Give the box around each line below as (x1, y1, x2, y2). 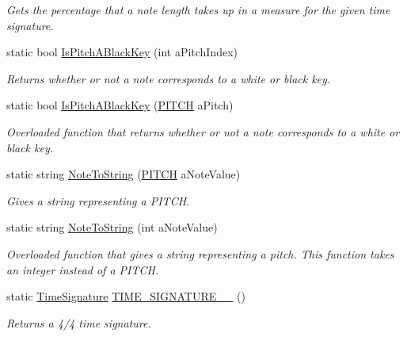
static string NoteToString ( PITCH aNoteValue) (6, 166, 241, 182)
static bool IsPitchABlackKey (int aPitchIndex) (6, 44, 238, 60)
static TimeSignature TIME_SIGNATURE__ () (6, 288, 245, 304)
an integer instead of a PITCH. (6, 261, 159, 278)
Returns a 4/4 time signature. (6, 314, 151, 331)
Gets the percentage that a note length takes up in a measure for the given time (6, 2, 390, 17)
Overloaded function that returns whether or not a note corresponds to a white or (6, 123, 400, 140)
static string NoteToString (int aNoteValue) (6, 219, 218, 236)
